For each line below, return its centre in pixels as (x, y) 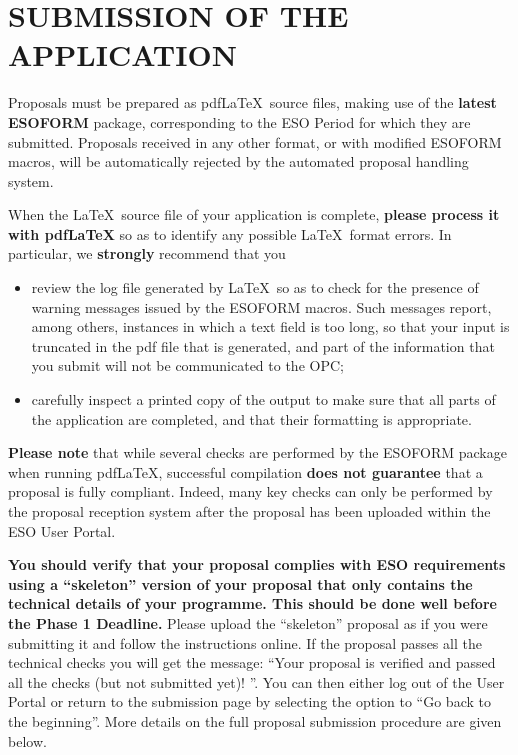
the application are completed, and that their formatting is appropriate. (251, 418)
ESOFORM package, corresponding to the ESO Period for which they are (239, 121)
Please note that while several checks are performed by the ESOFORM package (257, 452)
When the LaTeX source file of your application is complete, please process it (254, 214)
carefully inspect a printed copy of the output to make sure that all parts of (263, 399)
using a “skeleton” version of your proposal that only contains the (240, 583)
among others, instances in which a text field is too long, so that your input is (270, 326)
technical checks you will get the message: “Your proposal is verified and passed (252, 662)
